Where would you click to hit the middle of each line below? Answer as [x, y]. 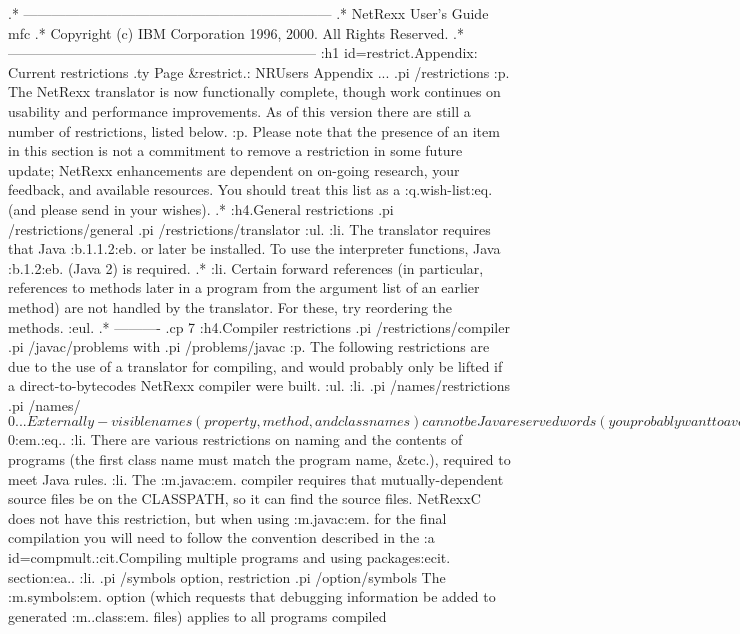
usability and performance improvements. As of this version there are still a [239, 110]
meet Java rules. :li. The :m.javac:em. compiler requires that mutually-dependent [256, 478]
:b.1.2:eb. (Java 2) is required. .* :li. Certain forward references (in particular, [246, 267]
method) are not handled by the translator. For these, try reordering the [230, 306]
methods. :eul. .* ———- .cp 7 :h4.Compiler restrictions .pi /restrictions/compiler [259, 326]
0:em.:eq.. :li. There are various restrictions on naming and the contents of [235, 439]
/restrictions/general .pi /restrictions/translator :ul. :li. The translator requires [249, 228]
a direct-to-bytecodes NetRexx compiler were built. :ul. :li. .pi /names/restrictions [259, 385]
